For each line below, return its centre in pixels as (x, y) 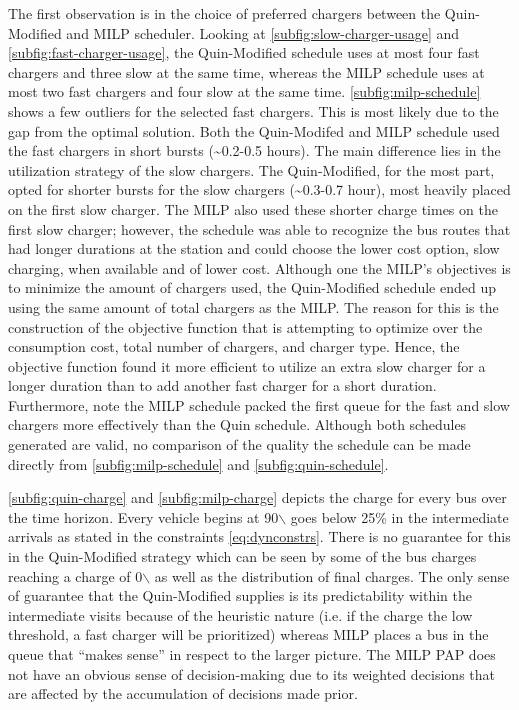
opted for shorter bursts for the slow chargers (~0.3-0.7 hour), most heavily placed (259, 189)
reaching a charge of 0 (75, 575)
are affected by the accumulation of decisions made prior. (183, 693)
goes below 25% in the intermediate (399, 516)
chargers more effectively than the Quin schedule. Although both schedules (237, 424)
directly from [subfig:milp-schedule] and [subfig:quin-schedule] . (198, 463)
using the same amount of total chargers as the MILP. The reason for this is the (253, 306)
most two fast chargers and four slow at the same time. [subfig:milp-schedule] (244, 91)
